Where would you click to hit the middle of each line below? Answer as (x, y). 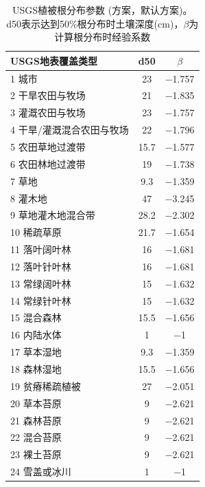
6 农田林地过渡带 (48, 163)
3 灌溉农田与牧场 (48, 112)
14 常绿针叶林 (41, 300)
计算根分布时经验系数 (102, 37)
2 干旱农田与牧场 (48, 95)
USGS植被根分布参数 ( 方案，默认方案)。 (102, 10)
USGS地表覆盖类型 (54, 60)
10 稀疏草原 (36, 232)
